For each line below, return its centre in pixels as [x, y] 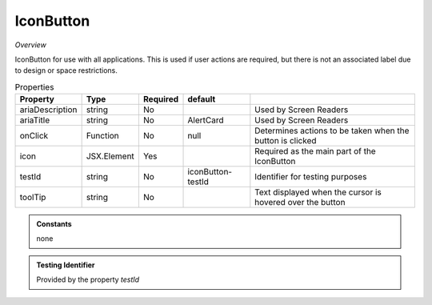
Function [102, 136]
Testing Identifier [66, 265]
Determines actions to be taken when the [332, 130]
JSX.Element [110, 156]
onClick [34, 136]
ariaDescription [48, 110]
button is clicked [286, 141]
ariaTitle [35, 120]
